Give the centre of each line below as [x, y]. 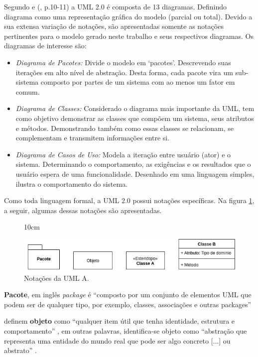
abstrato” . [20, 350]
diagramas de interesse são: [45, 46]
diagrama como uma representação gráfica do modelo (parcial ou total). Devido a [128, 16]
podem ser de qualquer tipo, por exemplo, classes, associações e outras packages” [128, 304]
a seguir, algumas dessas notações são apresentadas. [83, 210]
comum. [28, 91]
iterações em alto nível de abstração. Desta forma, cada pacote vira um [124, 72]
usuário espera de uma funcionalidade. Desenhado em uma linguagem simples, [135, 174]
